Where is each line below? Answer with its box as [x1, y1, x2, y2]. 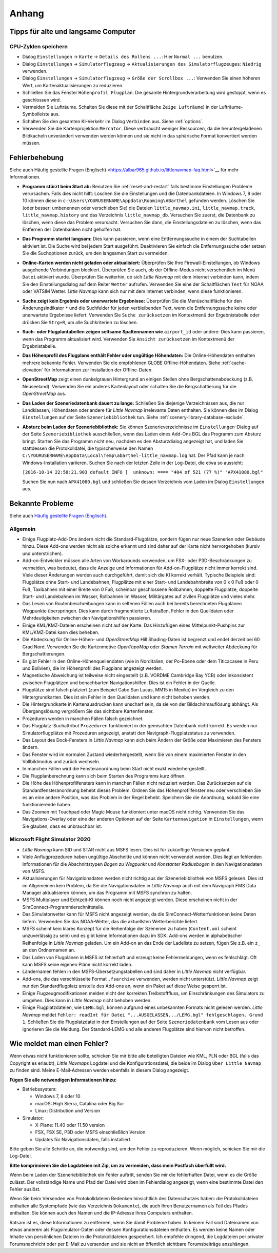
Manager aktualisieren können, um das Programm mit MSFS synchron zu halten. [22, 890, 192, 896]
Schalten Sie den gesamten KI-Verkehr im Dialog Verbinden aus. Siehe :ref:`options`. [22, 118, 204, 124]
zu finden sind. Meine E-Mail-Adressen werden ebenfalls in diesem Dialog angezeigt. [9, 1067, 190, 1073]
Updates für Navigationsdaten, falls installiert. [35, 1136, 132, 1142]
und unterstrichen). [22, 550, 64, 556]
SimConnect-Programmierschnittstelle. [22, 904, 105, 910]
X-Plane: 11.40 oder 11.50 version [35, 1122, 105, 1128]
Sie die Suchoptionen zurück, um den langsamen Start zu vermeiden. [22, 250, 169, 256]
